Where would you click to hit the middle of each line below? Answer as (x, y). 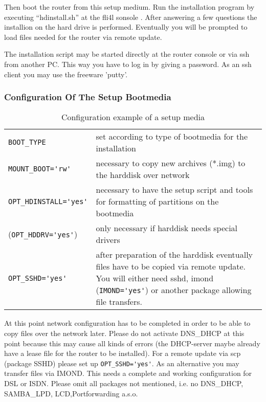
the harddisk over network (143, 175)
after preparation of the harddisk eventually (174, 255)
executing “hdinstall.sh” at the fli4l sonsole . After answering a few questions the (131, 17)
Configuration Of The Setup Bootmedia (88, 97)
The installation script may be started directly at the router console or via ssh (127, 54)
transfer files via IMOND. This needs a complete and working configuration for (128, 373)
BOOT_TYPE (27, 142)
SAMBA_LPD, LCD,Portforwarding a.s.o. (71, 393)
